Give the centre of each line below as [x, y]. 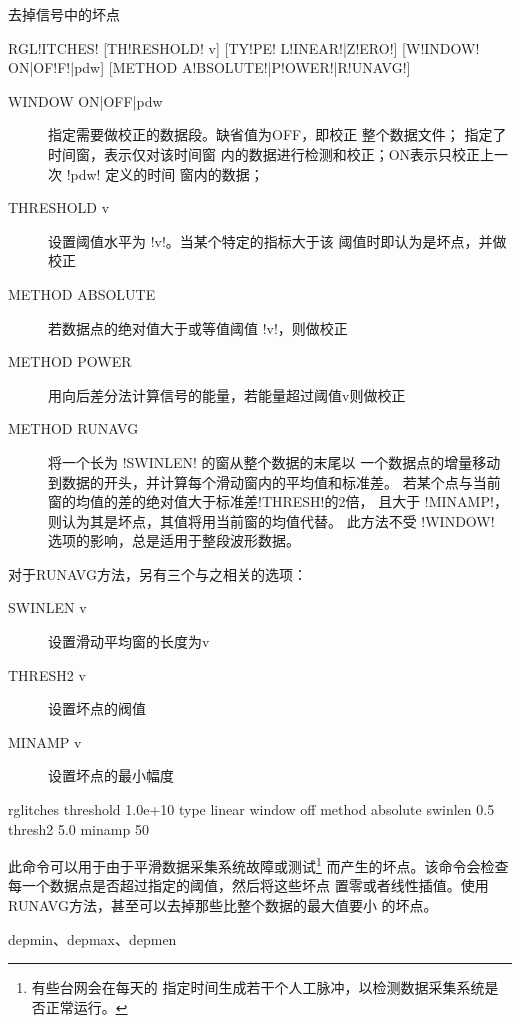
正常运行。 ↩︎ [86, 1006]
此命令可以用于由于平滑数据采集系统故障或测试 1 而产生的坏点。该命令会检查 [258, 864]
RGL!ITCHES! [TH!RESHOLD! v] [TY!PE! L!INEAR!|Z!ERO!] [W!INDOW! [244, 47]
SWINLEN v [47, 607]
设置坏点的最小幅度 [111, 775]
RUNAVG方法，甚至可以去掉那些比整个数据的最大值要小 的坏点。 [223, 905]
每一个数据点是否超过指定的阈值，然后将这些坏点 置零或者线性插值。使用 [248, 885]
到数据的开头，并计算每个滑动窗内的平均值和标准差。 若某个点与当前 [274, 481]
